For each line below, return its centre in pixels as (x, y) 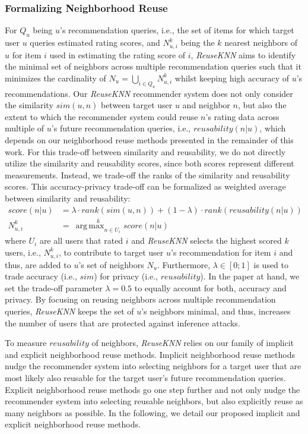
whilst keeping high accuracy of (232, 78)
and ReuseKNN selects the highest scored (207, 240)
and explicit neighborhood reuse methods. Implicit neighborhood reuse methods (150, 354)
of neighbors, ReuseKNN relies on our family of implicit (193, 343)
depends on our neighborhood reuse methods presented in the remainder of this (149, 140)
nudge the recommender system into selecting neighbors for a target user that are (153, 366)
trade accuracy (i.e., (41, 276)
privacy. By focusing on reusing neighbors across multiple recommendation (140, 299)
